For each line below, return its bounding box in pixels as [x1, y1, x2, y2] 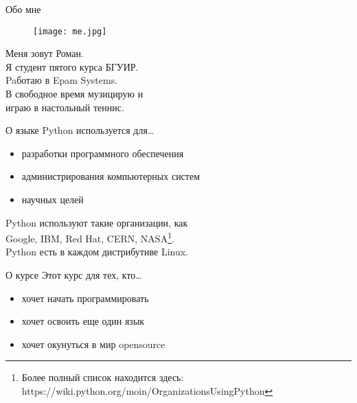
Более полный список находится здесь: [21, 370, 184, 384]
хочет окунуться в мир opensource [21, 336, 165, 351]
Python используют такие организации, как [5, 215, 188, 229]
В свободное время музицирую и [5, 87, 143, 101]
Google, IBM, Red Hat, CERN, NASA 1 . [5, 229, 174, 245]
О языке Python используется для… [5, 123, 154, 137]
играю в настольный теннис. [5, 100, 124, 114]
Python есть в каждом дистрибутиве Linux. [5, 244, 188, 259]
